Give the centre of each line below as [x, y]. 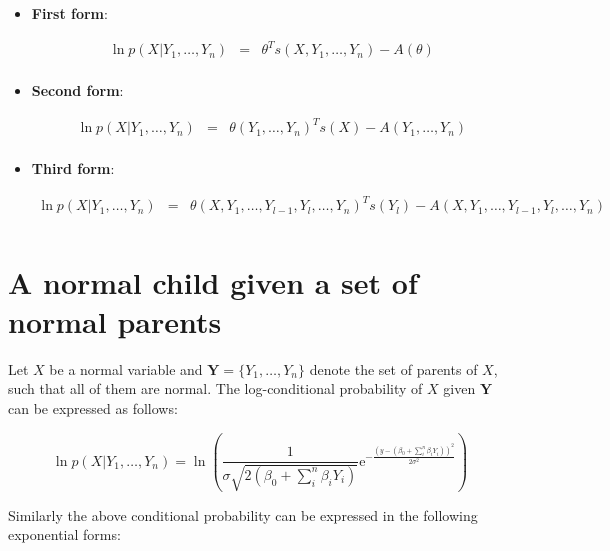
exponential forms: [64, 534]
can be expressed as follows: [93, 407]
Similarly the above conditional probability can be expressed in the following [243, 514]
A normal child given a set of [213, 281]
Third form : [73, 168]
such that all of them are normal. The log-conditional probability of [215, 388]
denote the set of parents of [393, 368]
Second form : [77, 90]
